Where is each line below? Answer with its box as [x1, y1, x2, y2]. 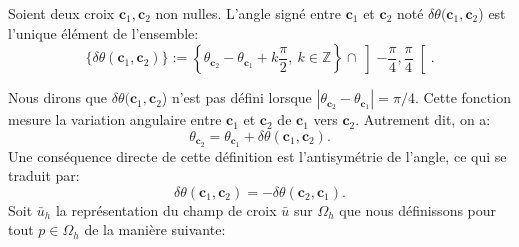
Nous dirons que [8, 87, 107, 108]
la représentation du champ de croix [55, 199, 277, 220]
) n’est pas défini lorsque [161, 87, 312, 108]
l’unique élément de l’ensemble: [8, 22, 199, 43]
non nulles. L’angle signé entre [155, 3, 341, 23]
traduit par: [8, 165, 80, 186]
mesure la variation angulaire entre [8, 109, 222, 130]
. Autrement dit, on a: [355, 109, 491, 130]
